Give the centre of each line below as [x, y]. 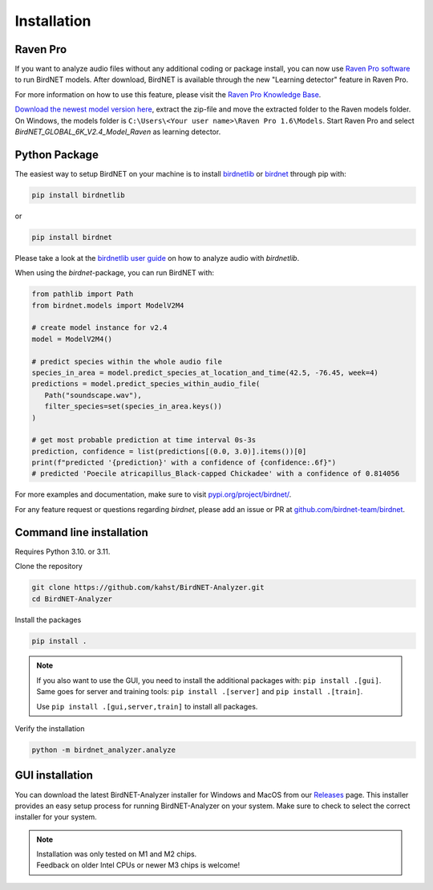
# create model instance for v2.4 [99, 328]
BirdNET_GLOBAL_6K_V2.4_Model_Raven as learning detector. [118, 132]
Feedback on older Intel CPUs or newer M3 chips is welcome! [138, 865]
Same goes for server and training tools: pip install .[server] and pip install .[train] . [200, 692]
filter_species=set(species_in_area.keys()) [133, 406]
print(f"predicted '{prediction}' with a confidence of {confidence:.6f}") [184, 463]
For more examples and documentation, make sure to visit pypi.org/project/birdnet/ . [153, 494]
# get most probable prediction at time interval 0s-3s [144, 440]
